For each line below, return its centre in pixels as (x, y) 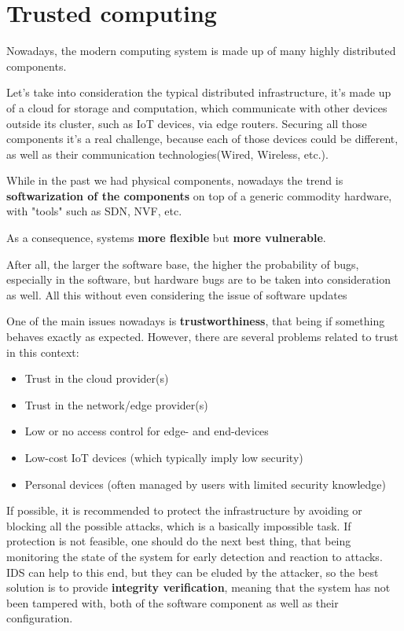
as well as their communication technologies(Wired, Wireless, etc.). (167, 154)
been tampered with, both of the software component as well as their (173, 602)
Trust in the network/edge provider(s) (116, 404)
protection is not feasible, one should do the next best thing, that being (179, 541)
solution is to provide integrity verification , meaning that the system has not (198, 587)
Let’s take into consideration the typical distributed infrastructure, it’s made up (199, 92)
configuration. (40, 618)
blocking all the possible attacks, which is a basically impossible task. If (179, 525)
